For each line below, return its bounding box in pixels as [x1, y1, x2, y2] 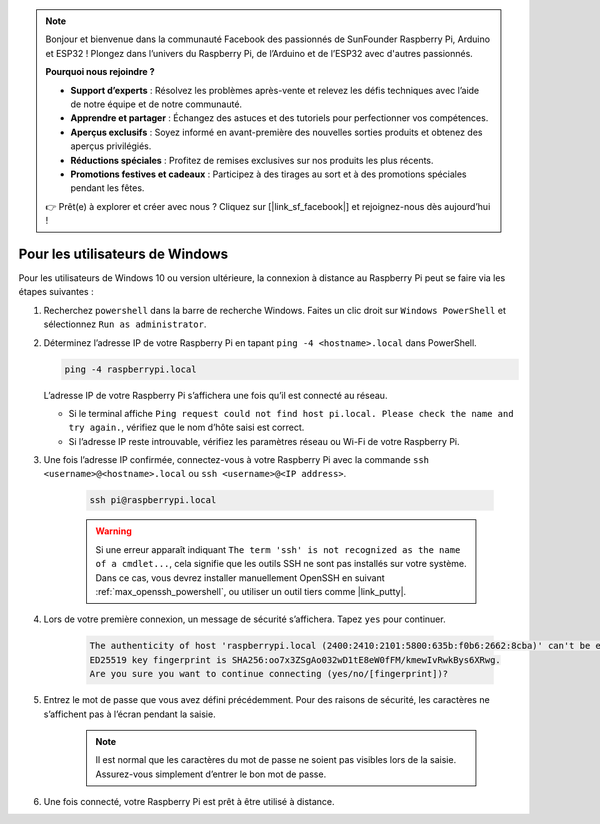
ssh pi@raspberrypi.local [89, 495, 217, 506]
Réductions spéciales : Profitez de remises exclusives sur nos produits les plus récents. [70, 154, 434, 166]
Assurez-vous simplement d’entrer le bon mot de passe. [95, 768, 327, 780]
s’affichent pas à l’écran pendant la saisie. [43, 708, 216, 720]
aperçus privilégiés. [70, 140, 152, 152]
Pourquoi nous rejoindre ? [45, 66, 155, 78]
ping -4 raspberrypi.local [64, 363, 197, 375]
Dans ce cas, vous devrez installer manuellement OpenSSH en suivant [95, 571, 385, 584]
